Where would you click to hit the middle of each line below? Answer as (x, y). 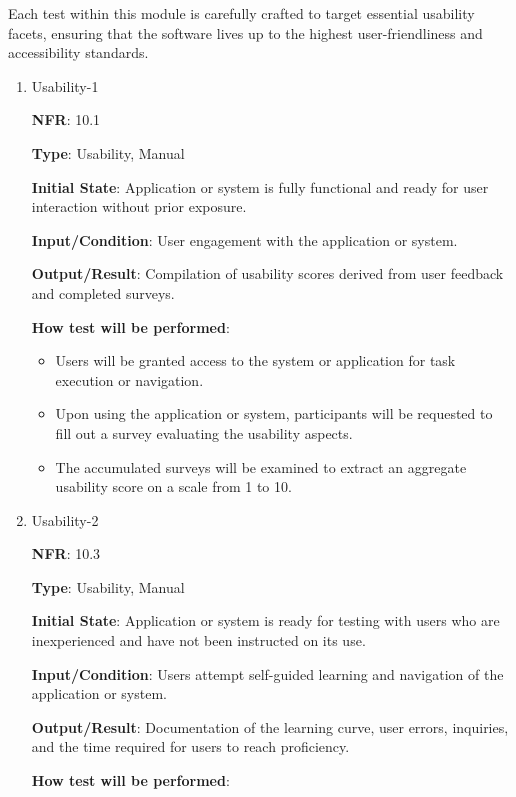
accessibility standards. (78, 52)
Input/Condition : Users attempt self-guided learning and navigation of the (267, 673)
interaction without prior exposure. (139, 206)
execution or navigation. (129, 379)
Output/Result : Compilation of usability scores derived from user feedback (267, 273)
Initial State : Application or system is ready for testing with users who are (265, 620)
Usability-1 (65, 85)
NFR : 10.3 (66, 553)
